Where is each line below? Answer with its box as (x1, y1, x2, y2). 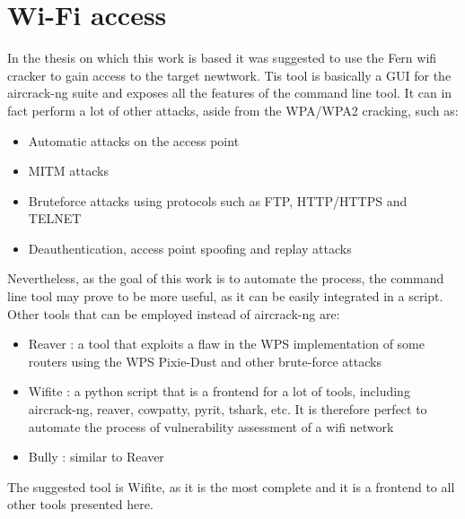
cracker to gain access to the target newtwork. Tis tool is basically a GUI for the (7, 65, 452, 84)
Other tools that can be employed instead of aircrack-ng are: (7, 304, 340, 323)
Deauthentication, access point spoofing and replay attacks (28, 238, 352, 257)
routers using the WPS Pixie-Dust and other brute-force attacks (28, 351, 382, 370)
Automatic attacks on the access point (28, 131, 240, 150)
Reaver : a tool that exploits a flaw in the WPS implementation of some (28, 334, 425, 353)
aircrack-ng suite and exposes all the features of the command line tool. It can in (7, 83, 452, 102)
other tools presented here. (7, 495, 154, 514)
